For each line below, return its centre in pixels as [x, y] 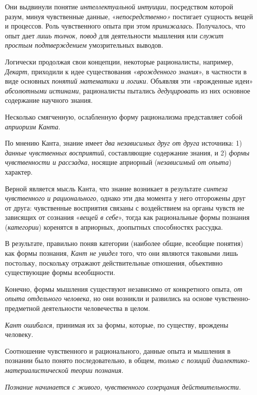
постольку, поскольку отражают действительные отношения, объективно [114, 262]
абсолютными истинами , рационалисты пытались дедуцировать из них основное [128, 90]
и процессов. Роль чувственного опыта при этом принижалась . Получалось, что [125, 26]
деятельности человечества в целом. [96, 308]
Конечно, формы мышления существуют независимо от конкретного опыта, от [124, 289]
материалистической [37, 370]
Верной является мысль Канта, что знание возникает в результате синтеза [116, 188]
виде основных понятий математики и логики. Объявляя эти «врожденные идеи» [129, 81]
